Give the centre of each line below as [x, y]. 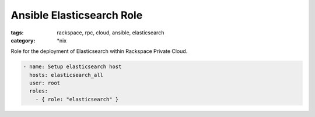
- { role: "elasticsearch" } [77, 99]
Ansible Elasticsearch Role [77, 15]
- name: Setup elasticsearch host [72, 67]
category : [23, 40]
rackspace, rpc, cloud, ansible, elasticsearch [111, 33]
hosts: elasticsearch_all [66, 75]
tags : [17, 33]
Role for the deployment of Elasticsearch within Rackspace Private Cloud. [99, 51]
